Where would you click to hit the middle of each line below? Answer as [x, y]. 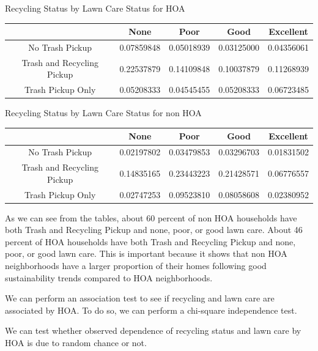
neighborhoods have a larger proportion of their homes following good [136, 265]
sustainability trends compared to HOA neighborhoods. [109, 277]
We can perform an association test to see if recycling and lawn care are [140, 298]
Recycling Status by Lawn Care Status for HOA [95, 8]
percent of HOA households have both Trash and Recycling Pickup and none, [150, 241]
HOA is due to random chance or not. [76, 342]
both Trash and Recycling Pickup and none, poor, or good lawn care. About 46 [154, 230]
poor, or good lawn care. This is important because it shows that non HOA [146, 253]
